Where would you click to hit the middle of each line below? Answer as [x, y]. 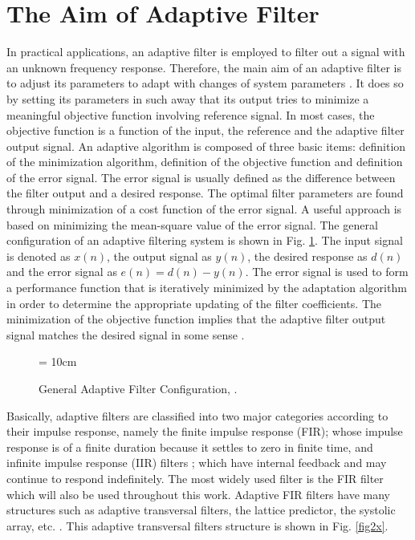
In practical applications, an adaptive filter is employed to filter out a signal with [206, 52]
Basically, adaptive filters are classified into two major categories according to [197, 415]
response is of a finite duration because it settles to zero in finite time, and [190, 447]
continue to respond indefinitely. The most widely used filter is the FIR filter [195, 478]
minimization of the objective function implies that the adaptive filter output [196, 319]
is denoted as [39, 256]
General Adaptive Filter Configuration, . [138, 388]
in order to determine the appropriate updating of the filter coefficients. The [194, 303]
